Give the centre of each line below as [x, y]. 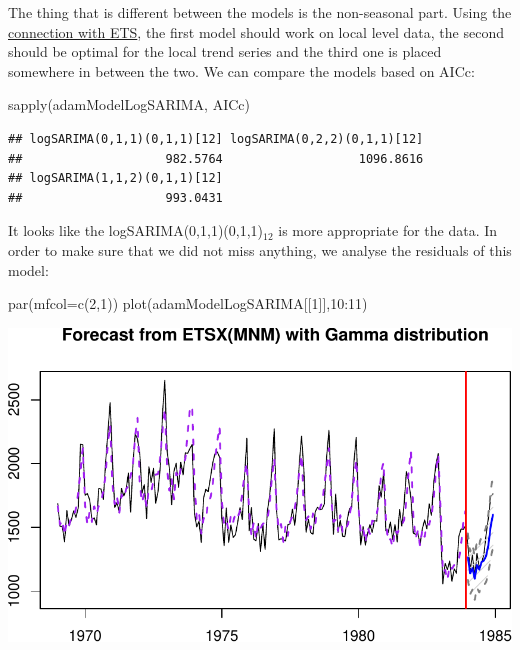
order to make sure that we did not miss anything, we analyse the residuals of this [260, 249]
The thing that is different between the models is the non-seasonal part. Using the [260, 12]
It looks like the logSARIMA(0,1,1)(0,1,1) [136, 230]
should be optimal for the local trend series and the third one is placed [225, 51]
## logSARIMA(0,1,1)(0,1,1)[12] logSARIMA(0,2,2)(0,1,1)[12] [216, 138]
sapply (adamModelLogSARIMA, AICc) [129, 104]
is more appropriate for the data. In [388, 230]
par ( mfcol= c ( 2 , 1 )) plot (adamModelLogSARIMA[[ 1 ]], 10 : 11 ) [188, 303]
